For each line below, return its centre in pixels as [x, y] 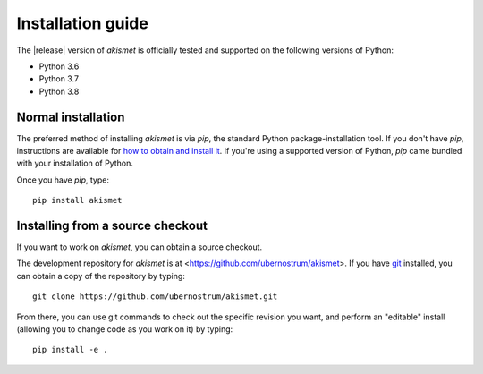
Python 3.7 [59, 79]
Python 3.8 [59, 91]
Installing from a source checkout [112, 225]
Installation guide [83, 23]
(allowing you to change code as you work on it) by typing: [125, 329]
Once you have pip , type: [63, 180]
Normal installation [71, 117]
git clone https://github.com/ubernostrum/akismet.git [155, 297]
